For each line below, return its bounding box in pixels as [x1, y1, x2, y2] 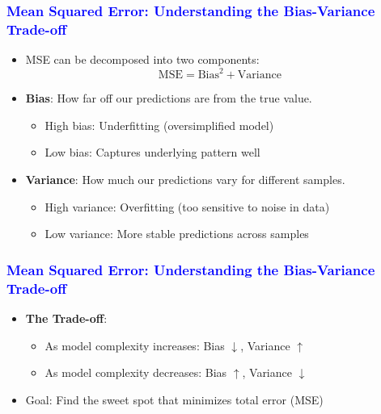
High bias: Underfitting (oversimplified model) [44, 116, 274, 133]
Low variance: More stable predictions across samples [44, 225, 309, 242]
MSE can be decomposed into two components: [25, 51, 260, 68]
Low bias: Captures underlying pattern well [44, 144, 260, 161]
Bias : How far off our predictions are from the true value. [25, 90, 312, 107]
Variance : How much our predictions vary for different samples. [25, 171, 345, 188]
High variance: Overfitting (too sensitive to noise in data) [44, 198, 330, 215]
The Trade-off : [25, 309, 108, 326]
